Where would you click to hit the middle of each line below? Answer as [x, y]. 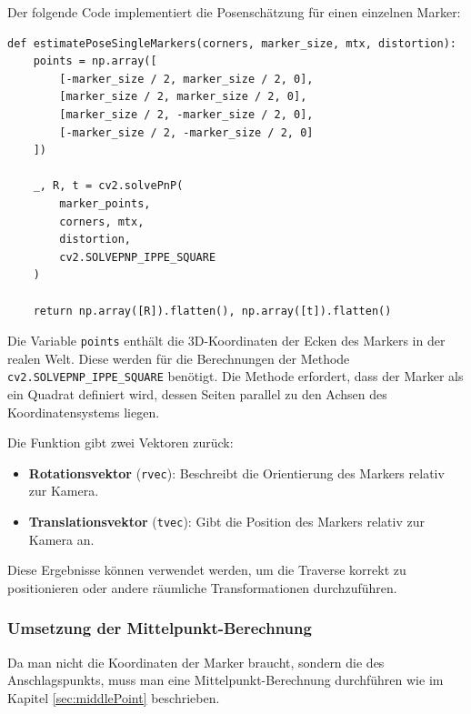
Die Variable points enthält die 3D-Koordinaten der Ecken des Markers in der [226, 341]
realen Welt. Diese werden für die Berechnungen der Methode [179, 358]
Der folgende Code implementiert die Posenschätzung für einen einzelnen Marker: [234, 12]
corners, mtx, [102, 221]
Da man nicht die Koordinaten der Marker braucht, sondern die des [196, 662]
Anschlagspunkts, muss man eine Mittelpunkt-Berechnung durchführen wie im [225, 680]
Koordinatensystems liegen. [84, 412]
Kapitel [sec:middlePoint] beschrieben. [114, 697]
